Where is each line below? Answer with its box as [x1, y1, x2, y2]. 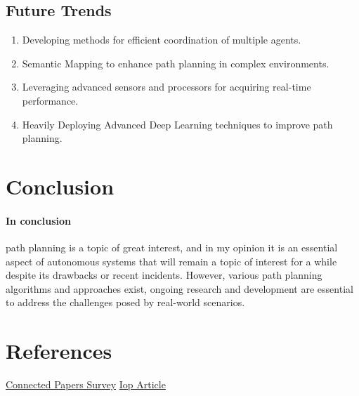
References [6, 336, 112, 365]
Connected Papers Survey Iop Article [6, 377, 166, 392]
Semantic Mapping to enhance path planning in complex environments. [22, 55, 329, 70]
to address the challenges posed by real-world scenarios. [6, 295, 245, 310]
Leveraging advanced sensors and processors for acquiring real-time [22, 79, 311, 94]
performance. [22, 93, 79, 107]
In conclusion [6, 213, 71, 227]
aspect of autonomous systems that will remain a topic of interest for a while [6, 253, 337, 268]
